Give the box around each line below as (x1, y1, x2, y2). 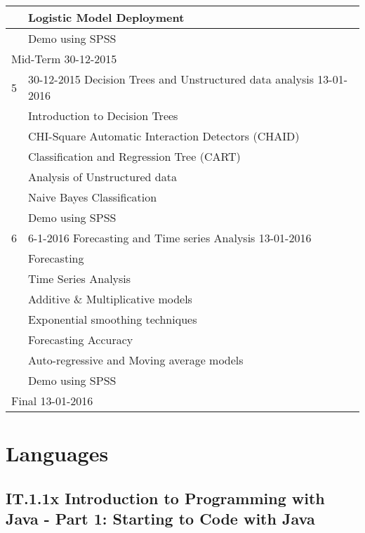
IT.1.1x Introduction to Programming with (6, 487, 325, 508)
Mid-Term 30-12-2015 (11, 51, 117, 67)
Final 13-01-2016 (11, 393, 93, 409)
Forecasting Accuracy (28, 331, 133, 348)
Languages (6, 439, 109, 468)
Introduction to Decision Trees (28, 107, 178, 124)
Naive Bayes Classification (28, 189, 157, 205)
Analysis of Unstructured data (28, 169, 177, 185)
